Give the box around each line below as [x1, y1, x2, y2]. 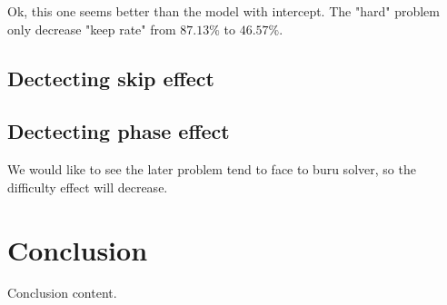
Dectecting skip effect [7, 64, 214, 92]
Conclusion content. [7, 283, 117, 302]
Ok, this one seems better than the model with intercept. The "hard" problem [7, 2, 440, 20]
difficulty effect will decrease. [7, 177, 168, 196]
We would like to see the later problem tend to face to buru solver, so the [7, 160, 416, 179]
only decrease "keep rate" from [7, 19, 176, 38]
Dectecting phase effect [7, 117, 230, 145]
